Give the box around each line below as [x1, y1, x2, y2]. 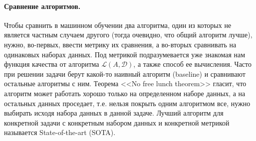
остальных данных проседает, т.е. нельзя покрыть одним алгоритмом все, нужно [4, 98, 251, 108]
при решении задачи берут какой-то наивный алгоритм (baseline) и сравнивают [4, 68, 246, 79]
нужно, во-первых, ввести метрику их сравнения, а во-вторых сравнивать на [4, 39, 237, 49]
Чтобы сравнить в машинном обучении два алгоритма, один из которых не [4, 19, 232, 30]
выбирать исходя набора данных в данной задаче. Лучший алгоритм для [4, 108, 224, 118]
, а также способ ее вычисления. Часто [133, 59, 252, 69]
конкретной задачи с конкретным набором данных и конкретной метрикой [4, 117, 230, 128]
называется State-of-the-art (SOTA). [4, 127, 116, 138]
